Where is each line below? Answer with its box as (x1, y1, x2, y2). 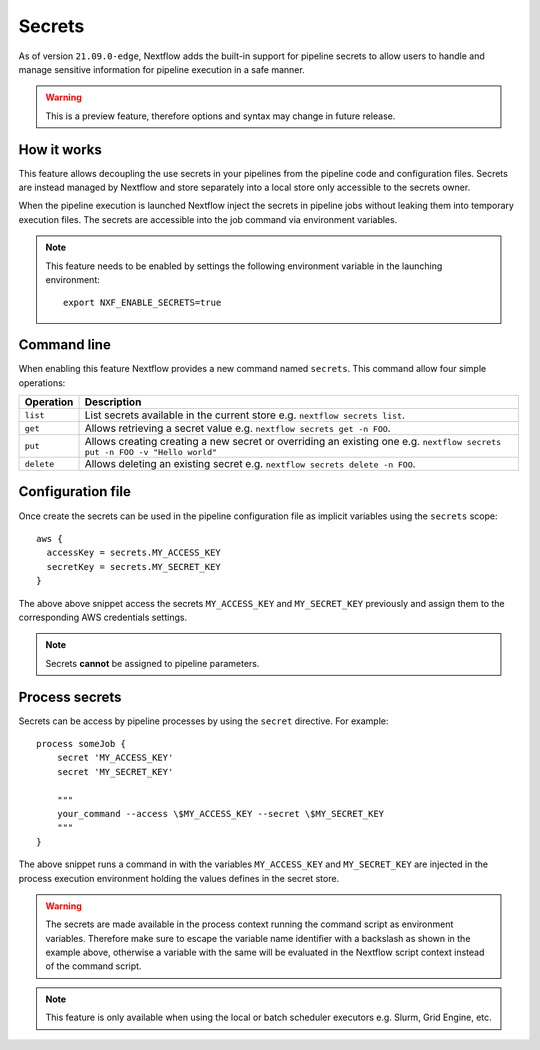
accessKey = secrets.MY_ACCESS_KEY (46, 547, 222, 559)
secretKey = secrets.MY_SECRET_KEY (46, 561, 222, 572)
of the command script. (45, 960, 142, 972)
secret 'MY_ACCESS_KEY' (56, 752, 174, 764)
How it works (18, 141, 102, 158)
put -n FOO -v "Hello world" (84, 447, 218, 458)
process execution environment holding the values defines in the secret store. (18, 872, 340, 884)
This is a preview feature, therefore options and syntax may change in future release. (45, 110, 396, 122)
